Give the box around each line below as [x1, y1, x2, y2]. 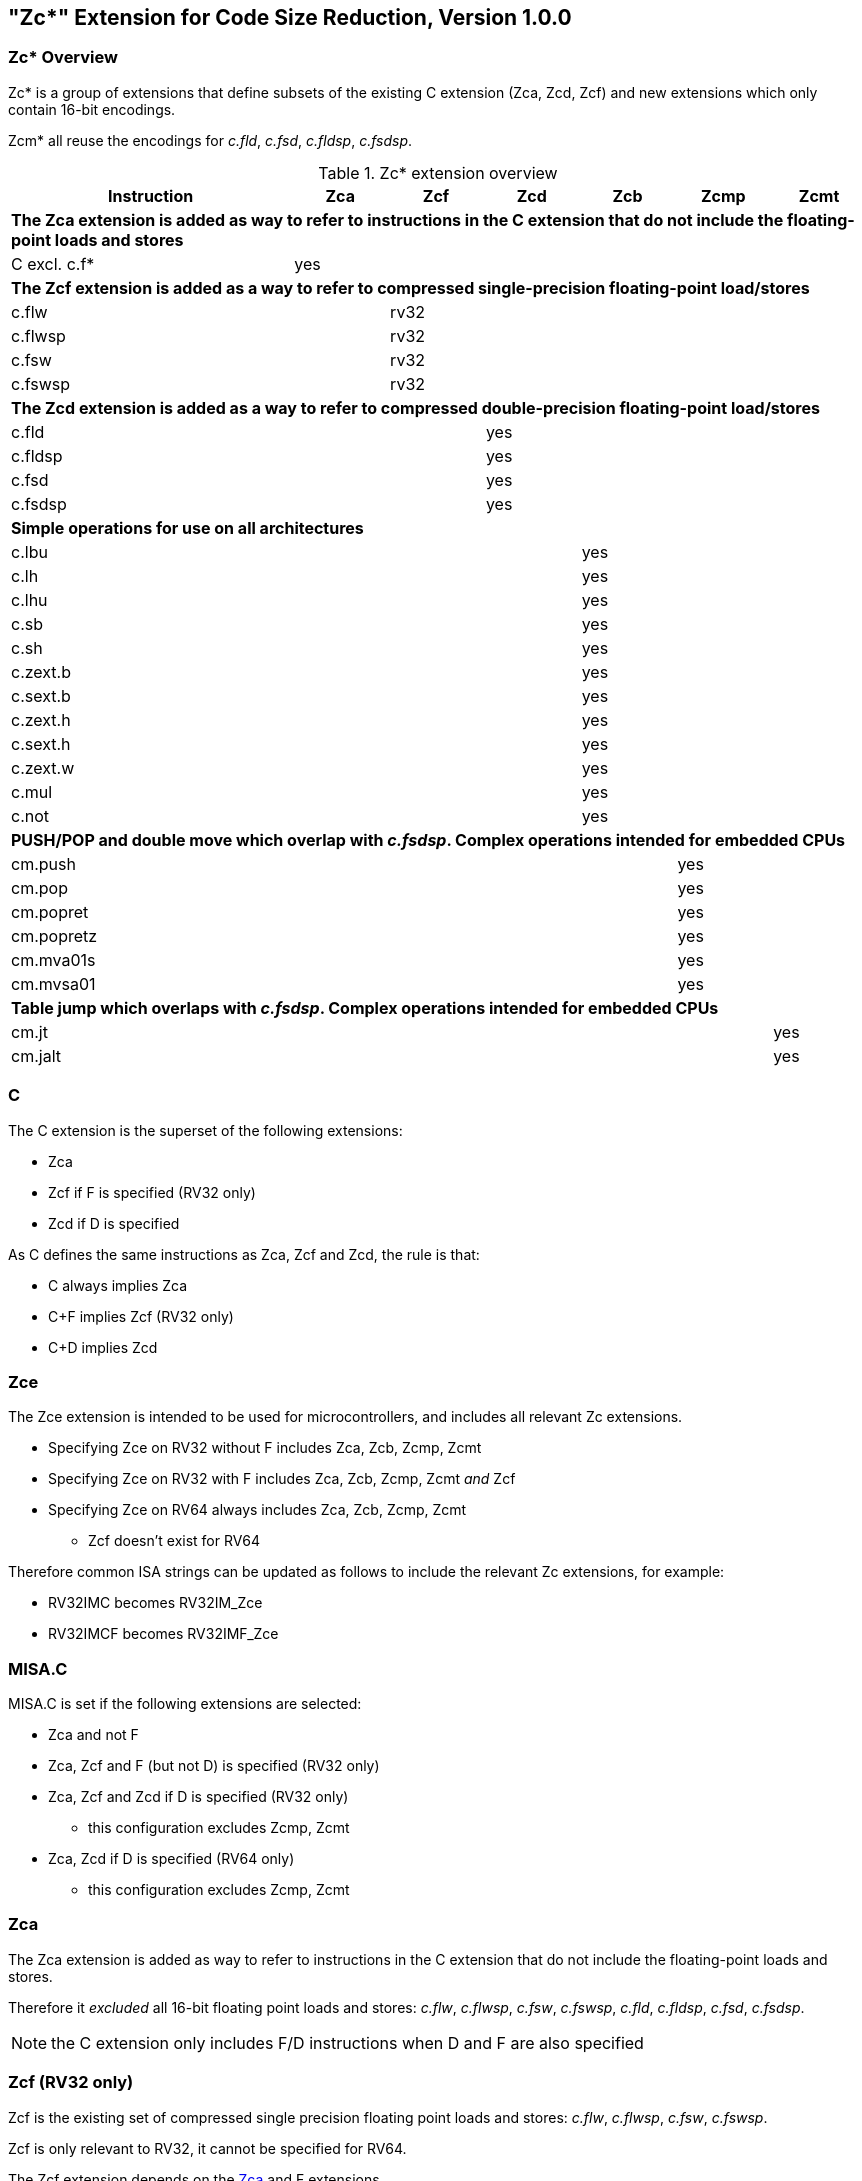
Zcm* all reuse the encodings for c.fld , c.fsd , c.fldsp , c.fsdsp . [8, 131, 413, 149]
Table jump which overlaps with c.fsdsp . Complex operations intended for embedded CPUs [11, 997, 719, 1018]
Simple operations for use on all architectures [11, 517, 364, 538]
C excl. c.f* [11, 253, 95, 274]
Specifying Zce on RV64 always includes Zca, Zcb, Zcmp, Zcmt [48, 1501, 467, 1519]
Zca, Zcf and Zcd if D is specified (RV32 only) [48, 1788, 349, 1806]
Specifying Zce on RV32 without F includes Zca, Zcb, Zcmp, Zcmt [48, 1439, 482, 1457]
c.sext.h [11, 733, 71, 754]
